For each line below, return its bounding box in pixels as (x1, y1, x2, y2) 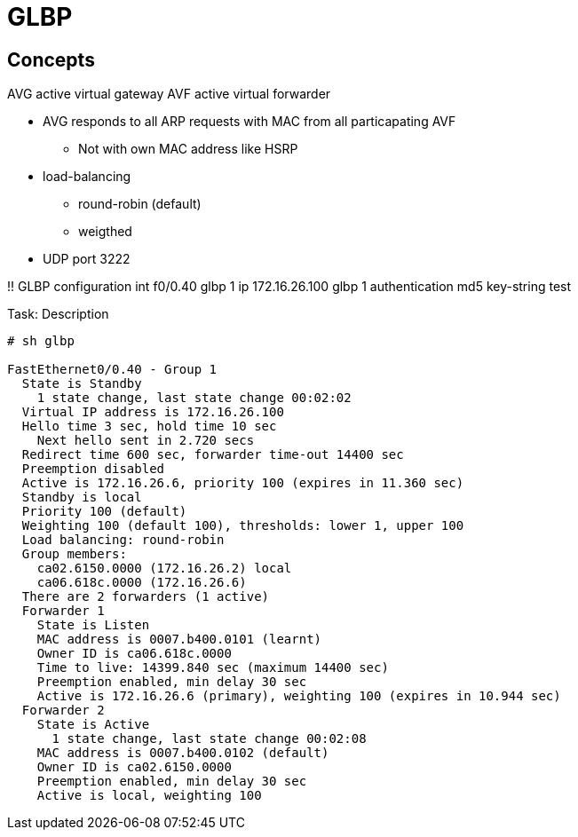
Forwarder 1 (21, 604, 105, 619)
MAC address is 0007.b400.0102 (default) (36, 746, 329, 761)
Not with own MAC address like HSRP (78, 141, 298, 157)
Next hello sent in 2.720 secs (36, 433, 255, 448)
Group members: (21, 547, 127, 562)
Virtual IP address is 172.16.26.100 (21, 405, 284, 420)
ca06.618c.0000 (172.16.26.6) (36, 575, 247, 590)
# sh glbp (7, 334, 75, 349)
